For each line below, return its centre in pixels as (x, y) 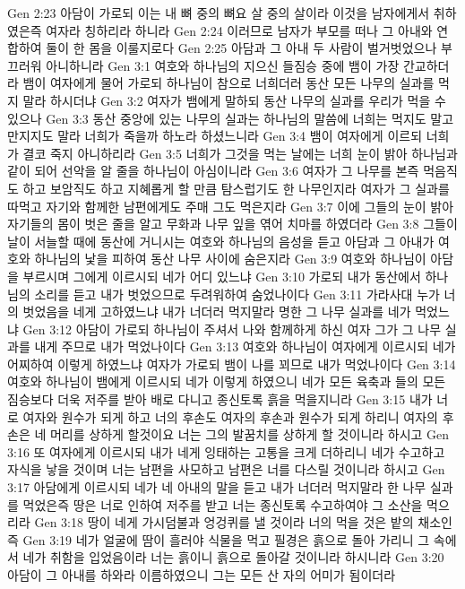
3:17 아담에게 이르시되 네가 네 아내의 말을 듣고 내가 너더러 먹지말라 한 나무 (217, 487)
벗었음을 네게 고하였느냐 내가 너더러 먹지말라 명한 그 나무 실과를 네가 (217, 312)
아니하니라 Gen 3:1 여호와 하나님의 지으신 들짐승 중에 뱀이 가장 (223, 65)
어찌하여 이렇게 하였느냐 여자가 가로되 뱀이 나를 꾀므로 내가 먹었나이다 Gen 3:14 (232, 364)
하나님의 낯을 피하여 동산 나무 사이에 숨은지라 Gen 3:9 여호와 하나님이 (230, 259)
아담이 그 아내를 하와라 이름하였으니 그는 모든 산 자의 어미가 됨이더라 (202, 575)
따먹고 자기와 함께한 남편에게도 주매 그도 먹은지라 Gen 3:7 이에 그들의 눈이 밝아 (231, 206)
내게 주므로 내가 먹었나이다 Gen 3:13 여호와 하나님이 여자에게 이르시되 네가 (245, 346)
